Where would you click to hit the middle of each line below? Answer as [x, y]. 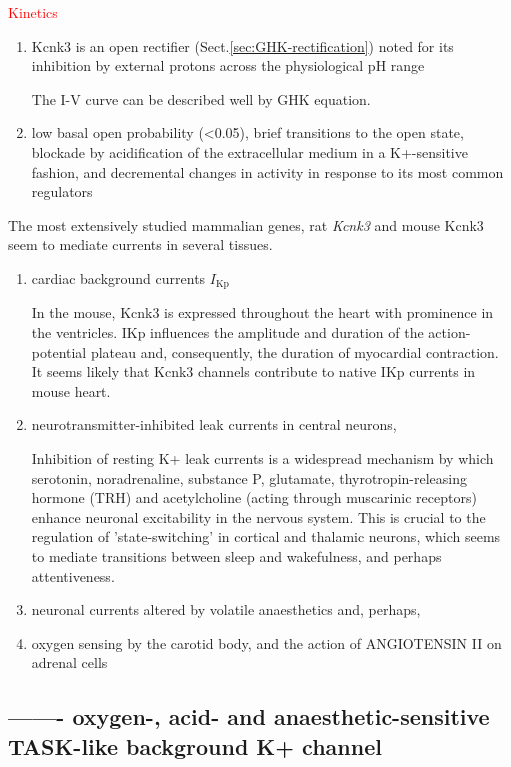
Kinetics [33, 12]
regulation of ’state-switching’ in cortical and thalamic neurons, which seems [266, 536]
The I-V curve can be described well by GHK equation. [201, 98]
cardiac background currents [118, 277]
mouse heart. [71, 390]
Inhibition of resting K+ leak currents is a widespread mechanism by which [262, 457]
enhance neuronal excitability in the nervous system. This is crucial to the [258, 516]
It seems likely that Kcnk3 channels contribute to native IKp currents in [253, 371]
